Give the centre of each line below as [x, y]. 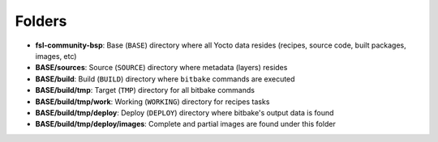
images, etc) [56, 56]
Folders [41, 21]
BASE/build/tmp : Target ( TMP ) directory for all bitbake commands [145, 90]
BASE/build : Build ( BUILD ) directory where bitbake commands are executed [165, 79]
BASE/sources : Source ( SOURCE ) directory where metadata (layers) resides [161, 68]
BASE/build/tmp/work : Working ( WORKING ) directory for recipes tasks [152, 102]
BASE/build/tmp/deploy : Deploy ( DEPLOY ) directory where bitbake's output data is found [185, 112]
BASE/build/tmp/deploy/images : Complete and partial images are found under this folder [185, 124]
